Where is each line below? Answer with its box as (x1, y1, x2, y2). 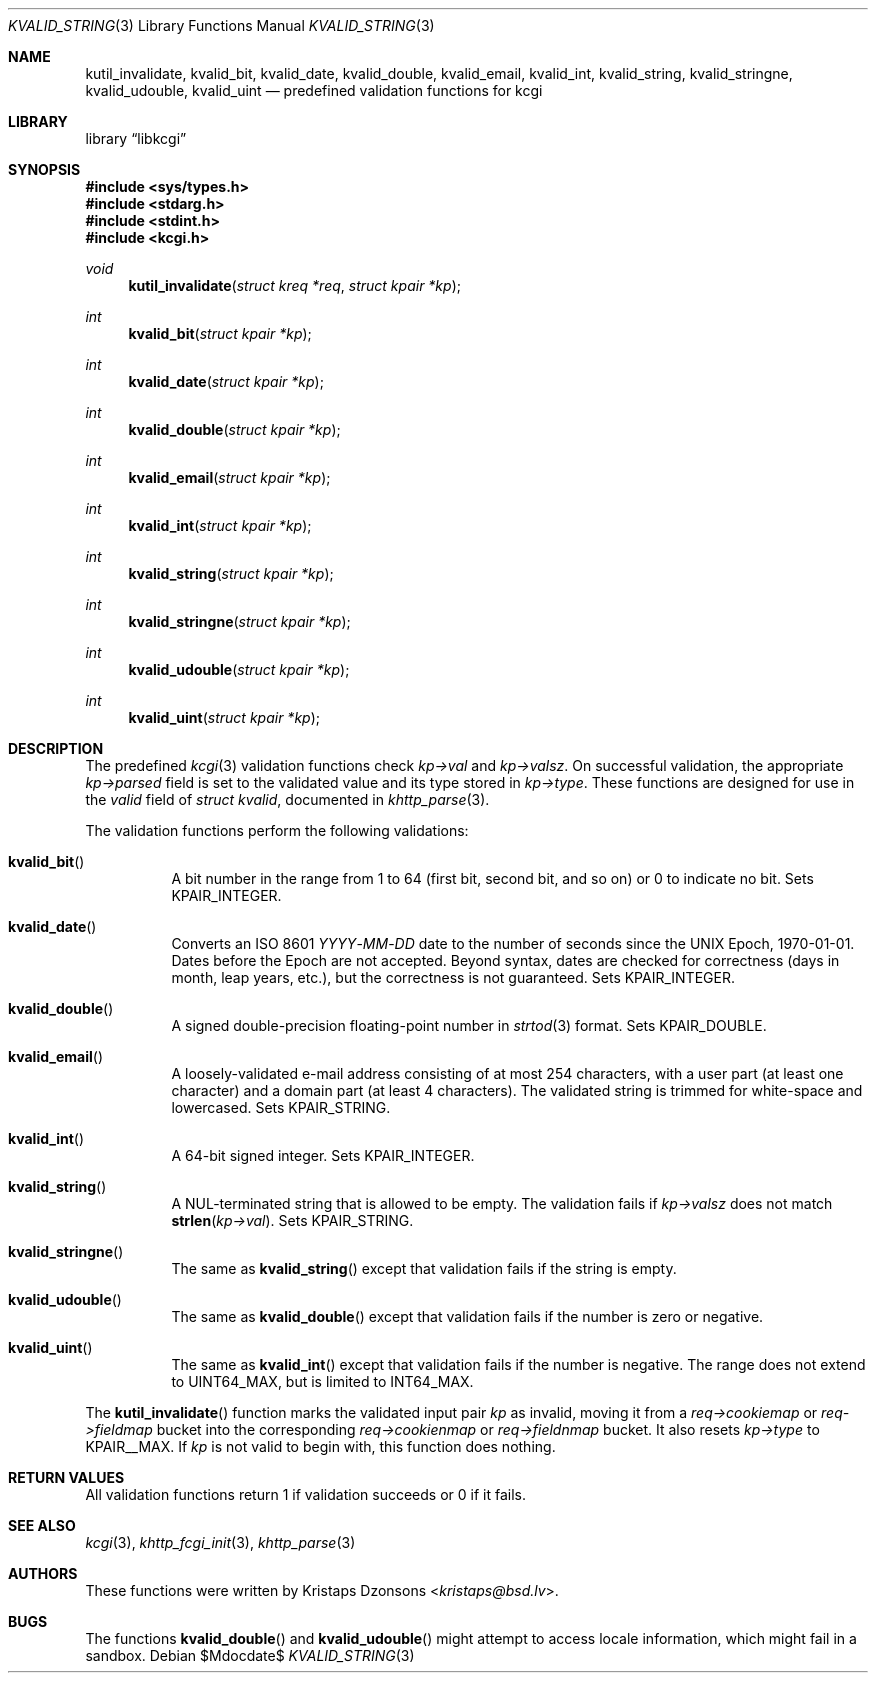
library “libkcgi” (85, 130, 187, 147)
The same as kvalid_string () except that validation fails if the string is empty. (171, 1260, 677, 1277)
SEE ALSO (8, 1517, 76, 1534)
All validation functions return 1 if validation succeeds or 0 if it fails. (85, 1486, 526, 1503)
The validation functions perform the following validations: (85, 822, 469, 839)
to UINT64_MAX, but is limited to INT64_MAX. (171, 1373, 474, 1390)
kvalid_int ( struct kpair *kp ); (128, 517, 312, 534)
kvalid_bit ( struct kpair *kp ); (128, 325, 312, 342)
